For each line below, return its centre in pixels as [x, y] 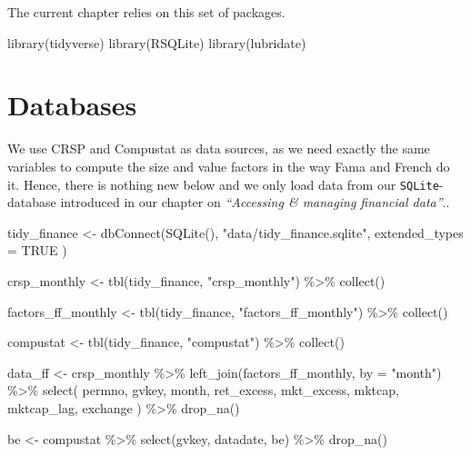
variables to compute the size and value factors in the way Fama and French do [229, 166]
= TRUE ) [37, 250]
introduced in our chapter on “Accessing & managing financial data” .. [255, 202]
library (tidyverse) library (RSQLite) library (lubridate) [157, 42]
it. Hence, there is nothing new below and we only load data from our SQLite [223, 184]
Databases [72, 105]
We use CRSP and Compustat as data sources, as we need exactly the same [219, 148]
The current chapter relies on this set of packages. [146, 12]
